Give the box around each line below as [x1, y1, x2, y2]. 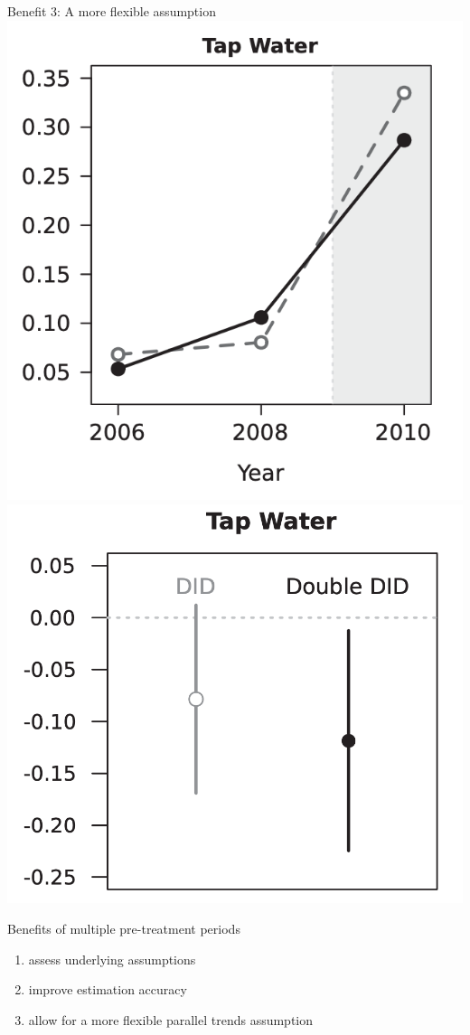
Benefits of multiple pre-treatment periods [7, 919, 240, 938]
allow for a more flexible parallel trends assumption [28, 1010, 314, 1029]
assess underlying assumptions [28, 949, 196, 968]
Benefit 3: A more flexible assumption [7, 2, 216, 20]
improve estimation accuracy [28, 980, 187, 999]
